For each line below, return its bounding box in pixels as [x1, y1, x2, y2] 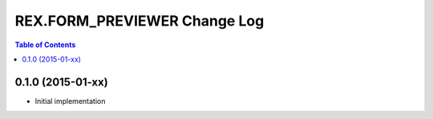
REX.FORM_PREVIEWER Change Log [14, 12, 265, 30]
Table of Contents [14, 40, 76, 50]
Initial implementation [34, 96, 106, 105]
